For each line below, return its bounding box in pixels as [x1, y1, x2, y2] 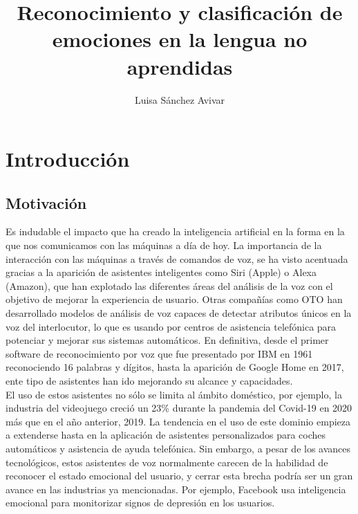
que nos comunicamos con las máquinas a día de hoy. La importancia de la [6, 238, 322, 253]
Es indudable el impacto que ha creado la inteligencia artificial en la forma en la [6, 224, 345, 239]
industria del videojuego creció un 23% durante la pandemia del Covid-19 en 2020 [6, 401, 352, 415]
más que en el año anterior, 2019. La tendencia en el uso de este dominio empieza [6, 414, 350, 428]
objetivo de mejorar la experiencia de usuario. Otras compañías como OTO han [6, 292, 343, 306]
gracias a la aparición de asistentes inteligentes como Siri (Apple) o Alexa [6, 265, 317, 279]
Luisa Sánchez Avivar [134, 92, 225, 107]
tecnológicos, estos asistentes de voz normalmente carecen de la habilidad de [6, 455, 328, 469]
